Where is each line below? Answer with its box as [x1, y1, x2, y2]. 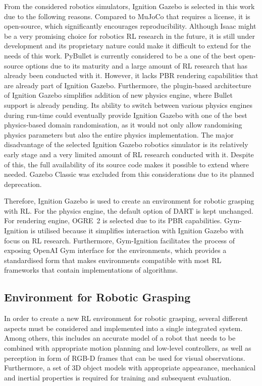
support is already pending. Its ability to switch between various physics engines [4, 99, 252, 110]
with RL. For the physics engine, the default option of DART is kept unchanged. [4, 205, 253, 216]
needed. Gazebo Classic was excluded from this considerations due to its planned [4, 169, 254, 179]
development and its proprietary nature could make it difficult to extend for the [4, 40, 251, 51]
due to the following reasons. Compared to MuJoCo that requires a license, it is [4, 11, 250, 21]
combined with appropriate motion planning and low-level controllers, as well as [4, 343, 251, 353]
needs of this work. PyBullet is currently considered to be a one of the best [4, 50, 236, 60]
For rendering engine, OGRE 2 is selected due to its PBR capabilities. [4, 215, 222, 226]
